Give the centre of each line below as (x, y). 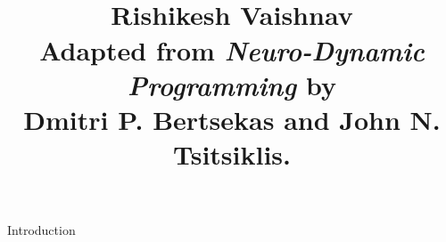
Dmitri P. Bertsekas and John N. (232, 119)
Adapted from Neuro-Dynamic (232, 50)
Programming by (232, 85)
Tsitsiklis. (232, 154)
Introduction (41, 230)
